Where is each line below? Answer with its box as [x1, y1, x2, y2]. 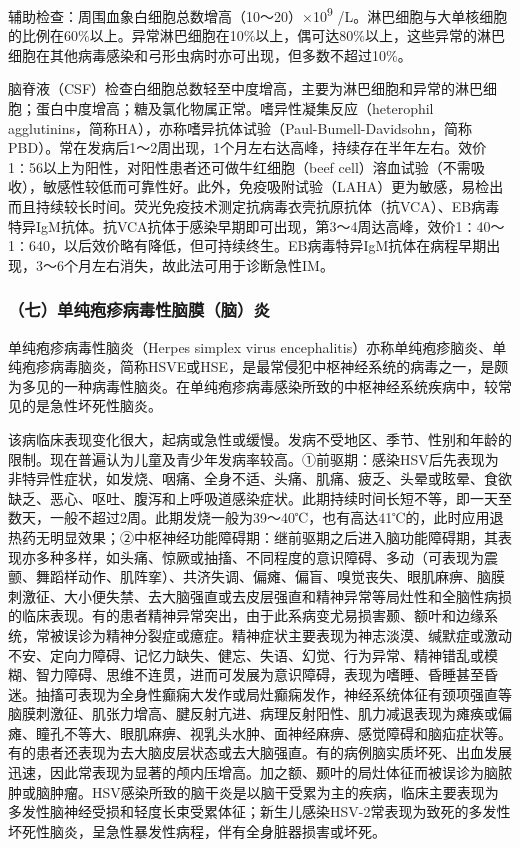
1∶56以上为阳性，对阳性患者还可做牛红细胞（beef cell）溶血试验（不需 [8, 156, 471, 177]
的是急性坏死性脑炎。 [21, 395, 162, 416]
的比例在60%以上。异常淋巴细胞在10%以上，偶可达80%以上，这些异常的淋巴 [8, 25, 505, 46]
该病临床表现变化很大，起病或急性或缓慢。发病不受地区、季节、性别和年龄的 [8, 428, 512, 449]
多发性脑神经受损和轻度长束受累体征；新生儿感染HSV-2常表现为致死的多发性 [8, 801, 511, 822]
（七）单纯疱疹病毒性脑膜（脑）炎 [8, 297, 270, 322]
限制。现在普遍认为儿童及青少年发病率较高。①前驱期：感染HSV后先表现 [8, 448, 485, 469]
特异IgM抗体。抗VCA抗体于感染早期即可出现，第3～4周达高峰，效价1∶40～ [8, 215, 505, 236]
